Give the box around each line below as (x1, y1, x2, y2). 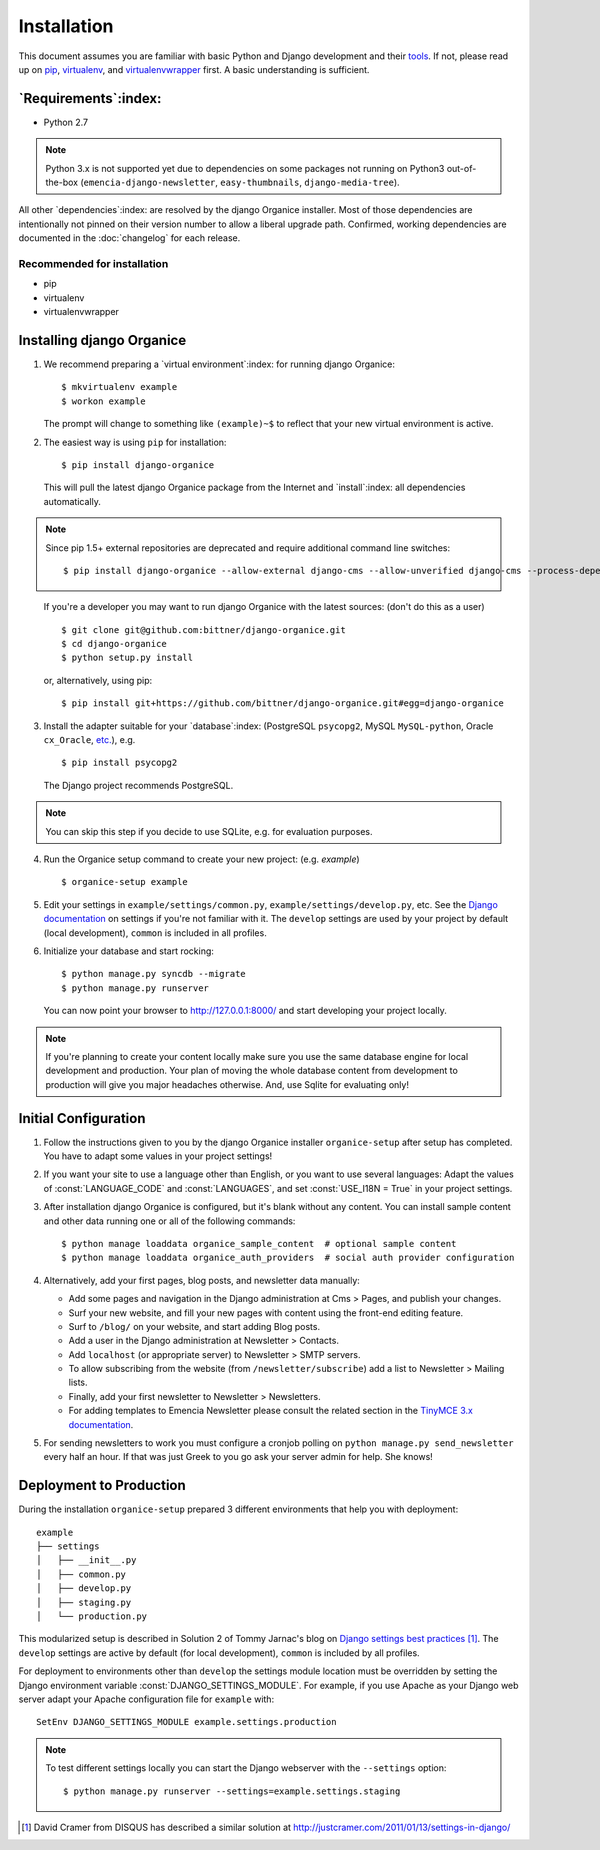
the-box (45, 176, 79, 189)
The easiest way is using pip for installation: (43, 436, 227, 448)
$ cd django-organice (61, 638, 167, 650)
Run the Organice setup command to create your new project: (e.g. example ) (43, 853, 360, 865)
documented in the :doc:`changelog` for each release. (18, 232, 241, 244)
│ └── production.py (36, 1611, 148, 1622)
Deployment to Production (18, 1477, 187, 1494)
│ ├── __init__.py (36, 1555, 137, 1566)
